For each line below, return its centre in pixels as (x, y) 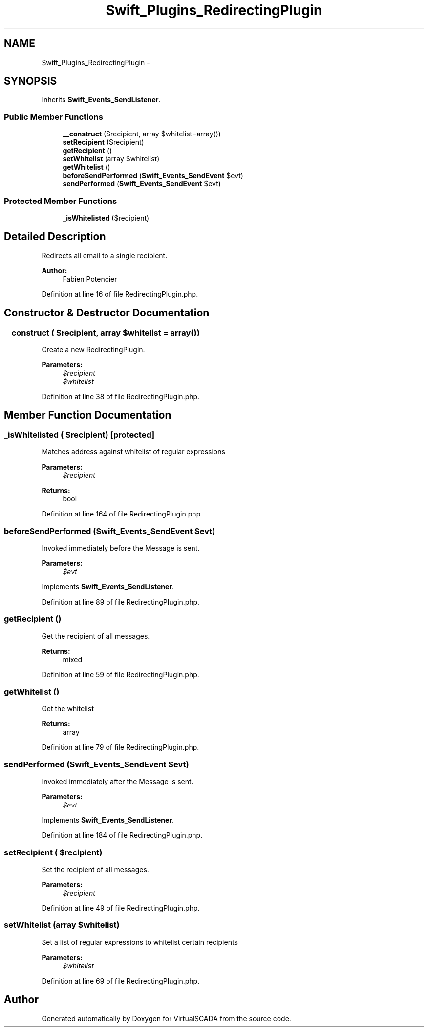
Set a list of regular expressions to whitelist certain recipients (140, 942)
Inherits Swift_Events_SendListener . (101, 100)
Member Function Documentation (88, 415)
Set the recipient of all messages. (95, 869)
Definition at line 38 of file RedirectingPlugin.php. (121, 396)
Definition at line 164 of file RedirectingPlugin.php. (122, 514)
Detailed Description (55, 237)
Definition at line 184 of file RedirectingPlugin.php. (122, 835)
